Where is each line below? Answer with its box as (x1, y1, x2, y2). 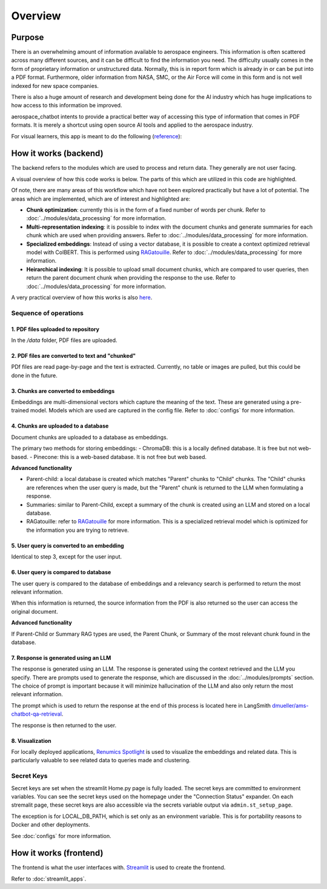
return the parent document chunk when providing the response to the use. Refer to (26, 274, 236, 281)
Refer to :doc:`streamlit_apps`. (11, 875, 87, 882)
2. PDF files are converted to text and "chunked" (11, 352, 136, 359)
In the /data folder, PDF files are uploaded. (11, 337, 117, 344)
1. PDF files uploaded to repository (11, 325, 100, 333)
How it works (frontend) (11, 848, 104, 858)
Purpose (11, 32, 44, 42)
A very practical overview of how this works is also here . (11, 294, 153, 301)
